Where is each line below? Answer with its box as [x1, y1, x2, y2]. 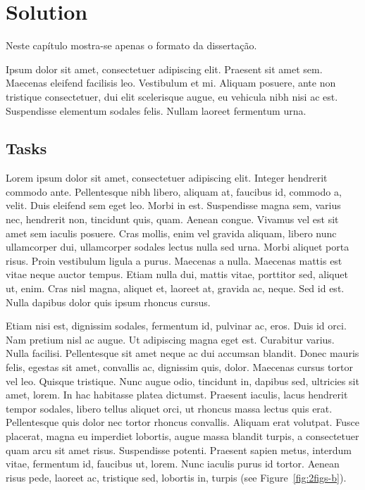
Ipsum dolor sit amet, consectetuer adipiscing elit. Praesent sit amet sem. [6, 61, 323, 76]
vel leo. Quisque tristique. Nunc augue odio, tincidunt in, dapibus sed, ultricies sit [6, 373, 359, 388]
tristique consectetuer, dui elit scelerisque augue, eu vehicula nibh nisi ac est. [6, 89, 338, 103]
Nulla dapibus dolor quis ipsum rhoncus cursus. [6, 294, 211, 309]
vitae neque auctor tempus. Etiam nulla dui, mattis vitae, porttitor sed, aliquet [6, 267, 348, 282]
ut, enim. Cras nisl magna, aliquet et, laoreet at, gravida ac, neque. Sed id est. [6, 281, 345, 296]
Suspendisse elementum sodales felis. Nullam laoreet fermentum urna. [6, 103, 307, 118]
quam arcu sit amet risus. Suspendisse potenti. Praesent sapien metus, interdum [6, 442, 352, 457]
